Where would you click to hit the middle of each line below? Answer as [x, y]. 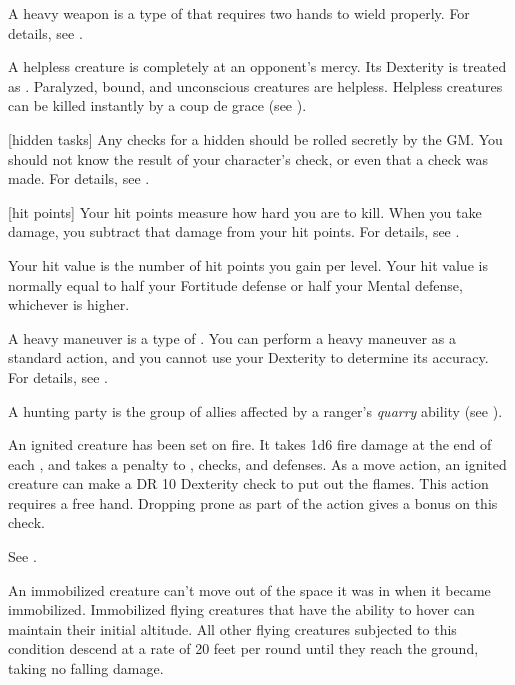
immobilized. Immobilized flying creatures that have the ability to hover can [241, 609]
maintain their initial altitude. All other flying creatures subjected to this [232, 628]
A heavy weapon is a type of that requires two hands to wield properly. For [239, 13]
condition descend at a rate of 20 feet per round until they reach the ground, [243, 648]
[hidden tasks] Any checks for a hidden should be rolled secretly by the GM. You [255, 138]
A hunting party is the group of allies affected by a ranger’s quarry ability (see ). [255, 410]
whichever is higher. [69, 304]
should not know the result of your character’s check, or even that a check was [248, 158]
